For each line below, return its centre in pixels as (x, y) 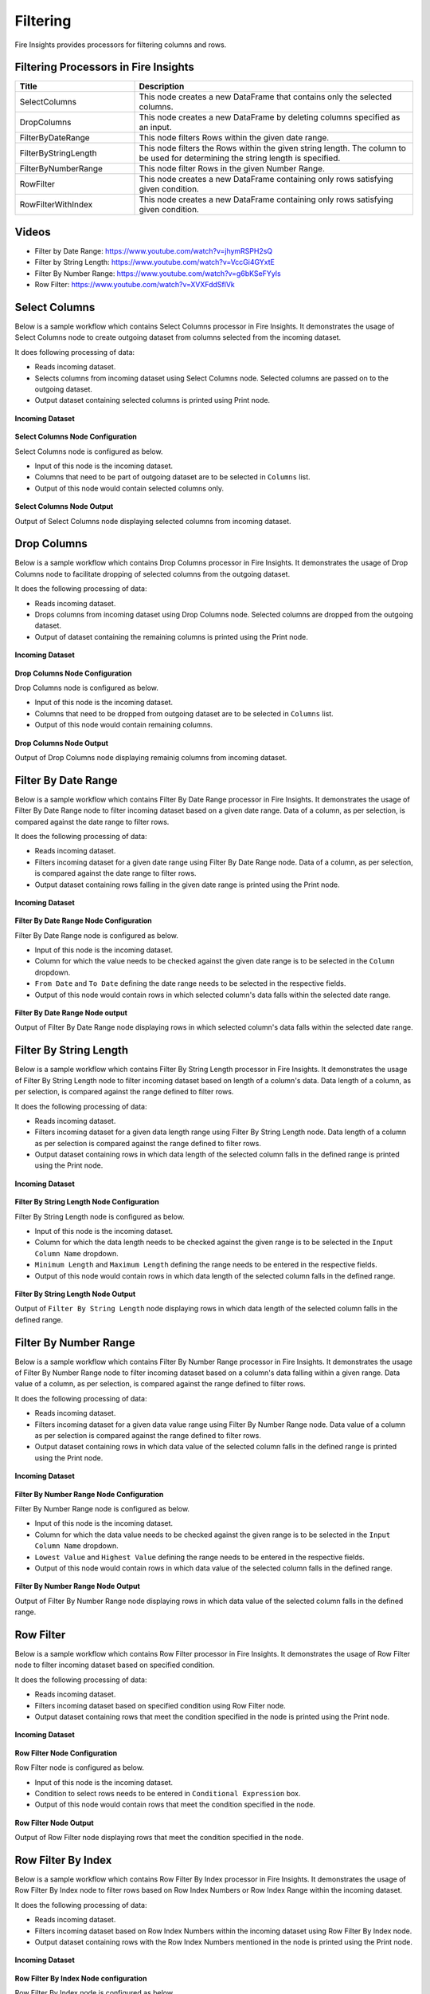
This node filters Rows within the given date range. (234, 138)
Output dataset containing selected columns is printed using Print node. (152, 400)
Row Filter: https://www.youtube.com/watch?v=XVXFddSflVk (135, 285)
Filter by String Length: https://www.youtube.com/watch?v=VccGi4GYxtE (154, 262)
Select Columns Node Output (64, 506)
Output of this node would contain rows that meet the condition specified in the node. (175, 1805)
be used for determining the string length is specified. (240, 158)
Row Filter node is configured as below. (80, 1767)
